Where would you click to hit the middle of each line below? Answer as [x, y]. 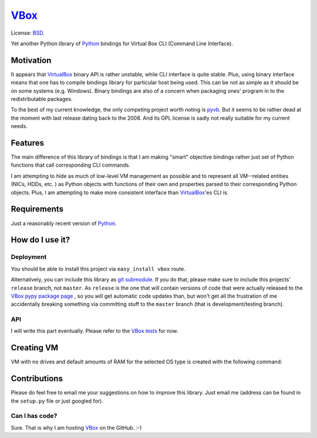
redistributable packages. [42, 99]
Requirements [37, 209]
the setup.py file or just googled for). [57, 401]
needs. [19, 126]
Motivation [31, 60]
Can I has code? [34, 416]
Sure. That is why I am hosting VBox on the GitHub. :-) [76, 427]
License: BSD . [28, 33]
